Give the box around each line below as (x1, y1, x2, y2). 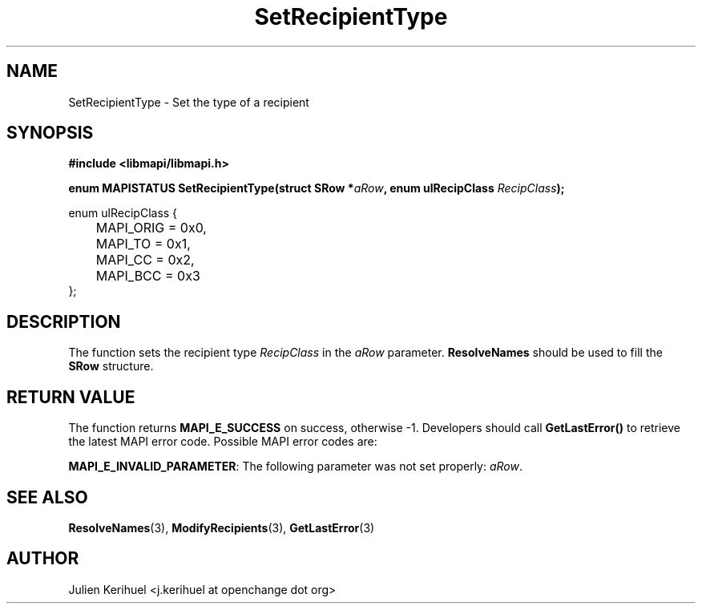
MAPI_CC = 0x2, (95, 252, 195, 269)
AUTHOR (6, 548, 79, 569)
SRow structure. (68, 359, 154, 374)
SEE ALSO (6, 487, 88, 507)
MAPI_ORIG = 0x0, (95, 220, 207, 236)
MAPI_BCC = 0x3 (95, 268, 200, 285)
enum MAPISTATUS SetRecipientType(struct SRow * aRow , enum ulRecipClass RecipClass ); (68, 181, 565, 196)
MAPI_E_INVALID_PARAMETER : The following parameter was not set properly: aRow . (68, 459, 523, 474)
